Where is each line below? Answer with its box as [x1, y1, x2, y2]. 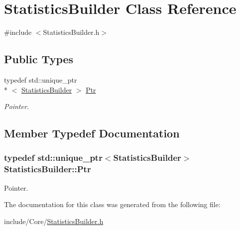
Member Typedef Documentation [4, 125, 180, 141]
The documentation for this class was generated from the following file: [4, 199, 221, 210]
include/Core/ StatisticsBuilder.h [4, 216, 104, 226]
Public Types [4, 51, 74, 67]
